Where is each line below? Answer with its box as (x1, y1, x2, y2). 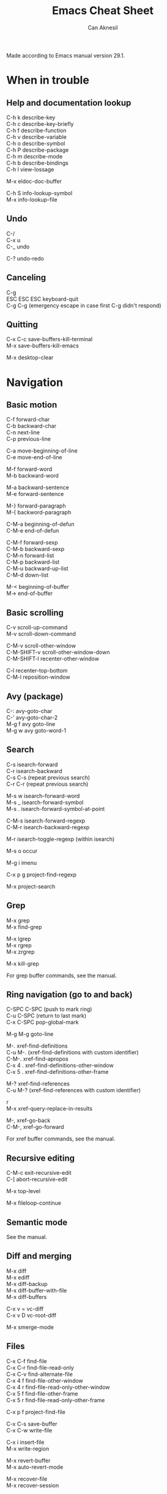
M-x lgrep (6, 935, 32, 942)
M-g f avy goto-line (6, 720, 56, 728)
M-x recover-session (6, 1481, 59, 1489)
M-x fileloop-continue (6, 1199, 62, 1207)
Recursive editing (6, 1153, 75, 1163)
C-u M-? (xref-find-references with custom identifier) (6, 1087, 141, 1094)
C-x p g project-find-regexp (6, 871, 76, 878)
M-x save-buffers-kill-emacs (6, 342, 80, 349)
